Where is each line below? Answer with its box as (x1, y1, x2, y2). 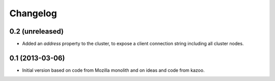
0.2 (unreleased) (9, 27, 64, 36)
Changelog (9, 8, 57, 19)
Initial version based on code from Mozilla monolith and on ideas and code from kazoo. (22, 67, 205, 73)
